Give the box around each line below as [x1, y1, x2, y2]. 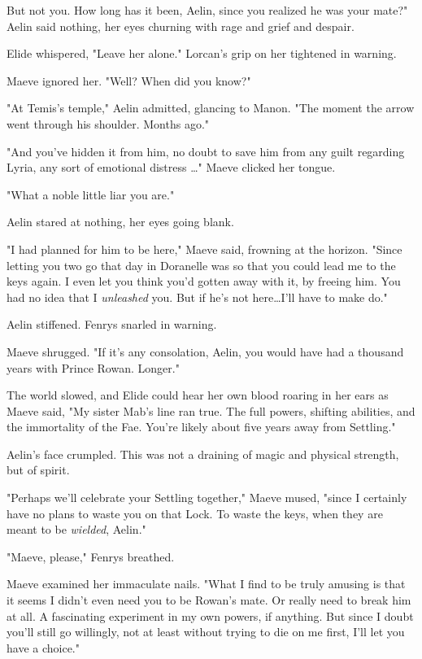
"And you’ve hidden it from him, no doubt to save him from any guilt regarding [7, 142, 405, 159]
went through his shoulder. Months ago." [7, 115, 210, 132]
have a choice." [7, 639, 80, 656]
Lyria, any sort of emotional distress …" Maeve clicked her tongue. [7, 159, 336, 176]
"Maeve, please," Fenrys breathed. [7, 548, 175, 565]
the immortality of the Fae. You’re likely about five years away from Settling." [7, 418, 396, 435]
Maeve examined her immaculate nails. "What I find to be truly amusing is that [7, 575, 406, 592]
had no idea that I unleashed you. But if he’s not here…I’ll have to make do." [7, 288, 388, 305]
